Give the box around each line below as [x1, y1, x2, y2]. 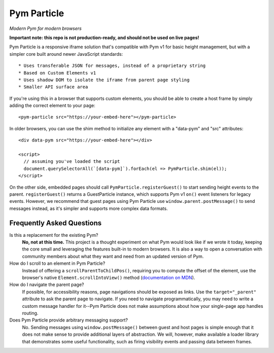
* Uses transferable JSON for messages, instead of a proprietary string [18, 63, 206, 68]
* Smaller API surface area [18, 84, 88, 90]
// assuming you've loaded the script [23, 159, 120, 164]
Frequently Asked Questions [9, 219, 102, 227]
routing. [22, 310, 39, 316]
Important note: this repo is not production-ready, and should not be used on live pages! [9, 34, 199, 41]
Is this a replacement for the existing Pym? [9, 232, 98, 238]
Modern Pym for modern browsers [9, 25, 82, 31]
